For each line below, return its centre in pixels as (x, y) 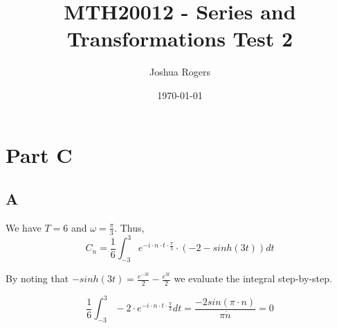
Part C (39, 154)
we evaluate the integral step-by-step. (253, 278)
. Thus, (129, 227)
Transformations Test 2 (180, 38)
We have (24, 227)
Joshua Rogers (180, 72)
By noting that (37, 278)
